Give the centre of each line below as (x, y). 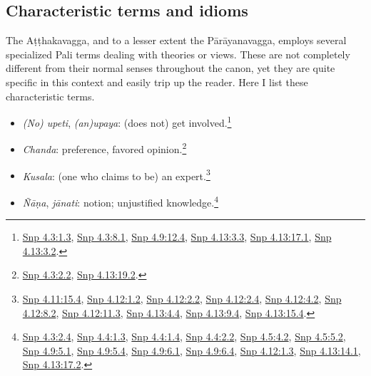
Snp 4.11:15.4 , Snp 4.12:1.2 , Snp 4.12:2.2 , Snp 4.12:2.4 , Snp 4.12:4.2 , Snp (182, 298)
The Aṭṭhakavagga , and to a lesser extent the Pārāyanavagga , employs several (176, 40)
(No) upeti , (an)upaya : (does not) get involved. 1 (127, 121)
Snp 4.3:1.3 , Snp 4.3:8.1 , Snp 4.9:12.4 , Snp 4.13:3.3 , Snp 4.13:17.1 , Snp (177, 237)
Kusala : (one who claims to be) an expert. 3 (116, 174)
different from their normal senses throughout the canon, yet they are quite (171, 68)
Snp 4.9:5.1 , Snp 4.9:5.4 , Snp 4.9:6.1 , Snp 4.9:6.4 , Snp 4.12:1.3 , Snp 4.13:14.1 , (192, 350)
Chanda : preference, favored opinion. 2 (105, 148)
